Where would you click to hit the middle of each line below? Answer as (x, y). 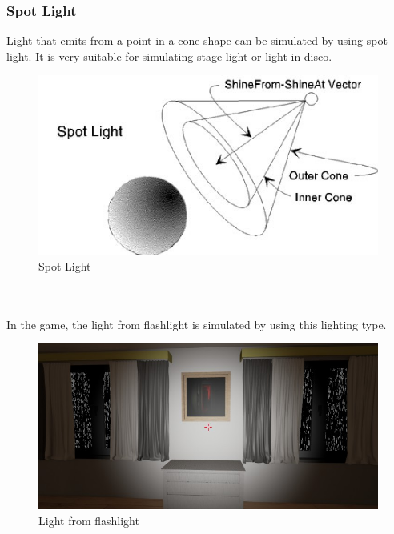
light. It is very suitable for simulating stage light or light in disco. (169, 56)
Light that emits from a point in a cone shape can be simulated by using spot (197, 40)
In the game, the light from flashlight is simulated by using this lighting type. (197, 324)
